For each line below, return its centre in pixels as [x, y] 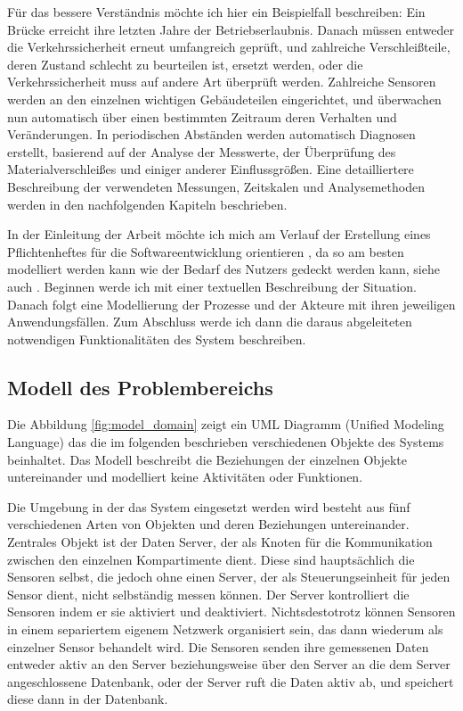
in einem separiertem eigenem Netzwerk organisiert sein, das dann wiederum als [225, 629]
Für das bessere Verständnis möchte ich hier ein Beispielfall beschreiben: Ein [216, 12]
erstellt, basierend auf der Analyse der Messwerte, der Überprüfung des [202, 151]
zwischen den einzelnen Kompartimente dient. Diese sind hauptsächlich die [211, 559]
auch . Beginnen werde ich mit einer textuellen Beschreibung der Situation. [212, 286]
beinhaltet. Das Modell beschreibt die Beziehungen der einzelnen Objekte [207, 459]
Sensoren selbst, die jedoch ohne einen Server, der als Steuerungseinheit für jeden [229, 577]
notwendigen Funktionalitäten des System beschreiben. [157, 339]
